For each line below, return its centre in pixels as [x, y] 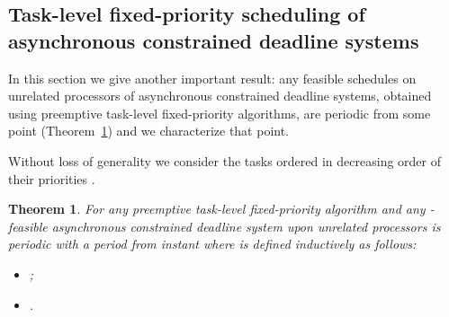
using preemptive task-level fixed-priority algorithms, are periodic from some [220, 113]
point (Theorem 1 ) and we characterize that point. [149, 131]
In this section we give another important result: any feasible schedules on [212, 78]
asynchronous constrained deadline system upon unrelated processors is [246, 226]
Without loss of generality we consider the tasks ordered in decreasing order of [224, 160]
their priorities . [52, 178]
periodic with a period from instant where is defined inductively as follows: [212, 244]
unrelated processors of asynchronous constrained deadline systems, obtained [220, 96]
